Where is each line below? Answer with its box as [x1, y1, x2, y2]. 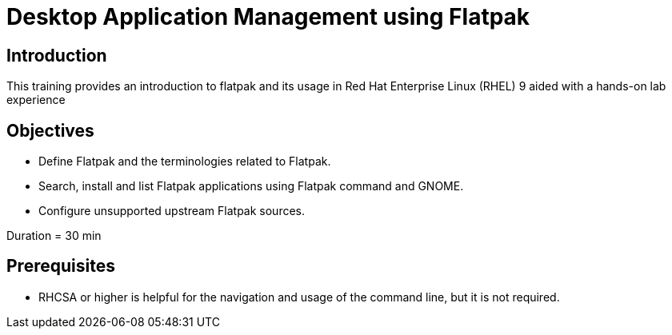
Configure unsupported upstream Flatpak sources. [38, 204, 306, 218]
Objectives [6, 120, 94, 141]
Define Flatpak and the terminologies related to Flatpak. [38, 154, 331, 169]
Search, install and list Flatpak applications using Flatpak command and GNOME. [38, 179, 464, 193]
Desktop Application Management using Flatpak [6, 3, 530, 30]
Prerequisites [6, 256, 115, 277]
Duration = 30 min [6, 229, 102, 243]
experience [6, 93, 66, 107]
